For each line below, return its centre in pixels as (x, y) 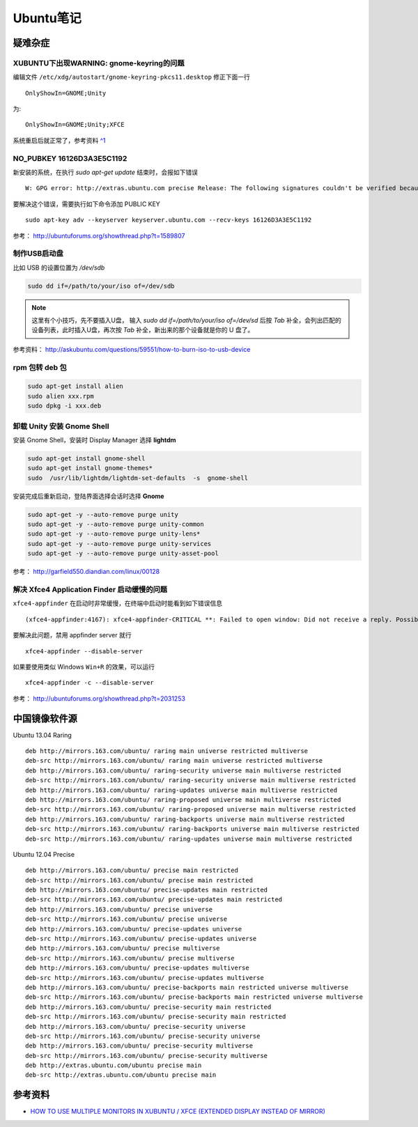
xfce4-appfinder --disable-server (84, 651)
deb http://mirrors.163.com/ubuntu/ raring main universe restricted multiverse (167, 751)
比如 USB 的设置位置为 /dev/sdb (59, 267)
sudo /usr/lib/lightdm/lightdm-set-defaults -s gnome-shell (138, 478)
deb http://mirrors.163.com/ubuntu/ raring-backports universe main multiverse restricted (185, 819)
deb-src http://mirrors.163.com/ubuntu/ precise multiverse (130, 958)
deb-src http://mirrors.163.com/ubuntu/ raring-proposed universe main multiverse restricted (191, 809)
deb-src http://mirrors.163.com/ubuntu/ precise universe (126, 919)
